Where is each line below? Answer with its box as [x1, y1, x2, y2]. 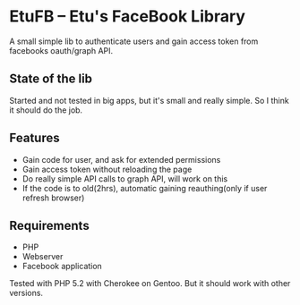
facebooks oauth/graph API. [9, 45, 114, 55]
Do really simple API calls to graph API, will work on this [21, 173, 228, 184]
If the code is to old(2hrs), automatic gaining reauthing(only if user [21, 182, 268, 193]
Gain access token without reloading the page [21, 164, 193, 174]
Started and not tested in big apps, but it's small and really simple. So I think [9, 95, 289, 106]
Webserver [21, 251, 64, 262]
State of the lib [9, 72, 92, 87]
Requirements [9, 217, 90, 233]
